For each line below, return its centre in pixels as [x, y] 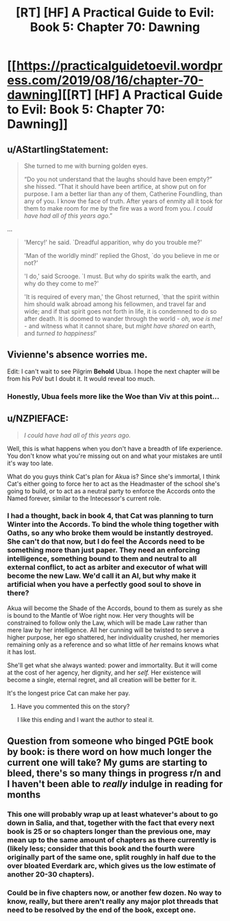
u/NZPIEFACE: [38, 419]
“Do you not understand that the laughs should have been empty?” [118, 179]
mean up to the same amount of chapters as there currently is [112, 840]
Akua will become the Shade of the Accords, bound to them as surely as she [115, 608]
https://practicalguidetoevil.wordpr [119, 66]
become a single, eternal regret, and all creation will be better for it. [102, 679]
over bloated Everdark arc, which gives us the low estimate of [112, 866]
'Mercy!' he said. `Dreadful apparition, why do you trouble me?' [113, 242]
